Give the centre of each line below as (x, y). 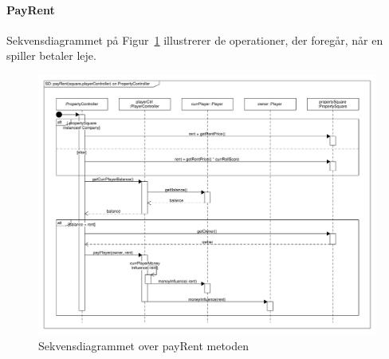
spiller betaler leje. (51, 55)
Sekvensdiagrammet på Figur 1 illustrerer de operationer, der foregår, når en (195, 39)
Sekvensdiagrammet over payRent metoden (143, 345)
